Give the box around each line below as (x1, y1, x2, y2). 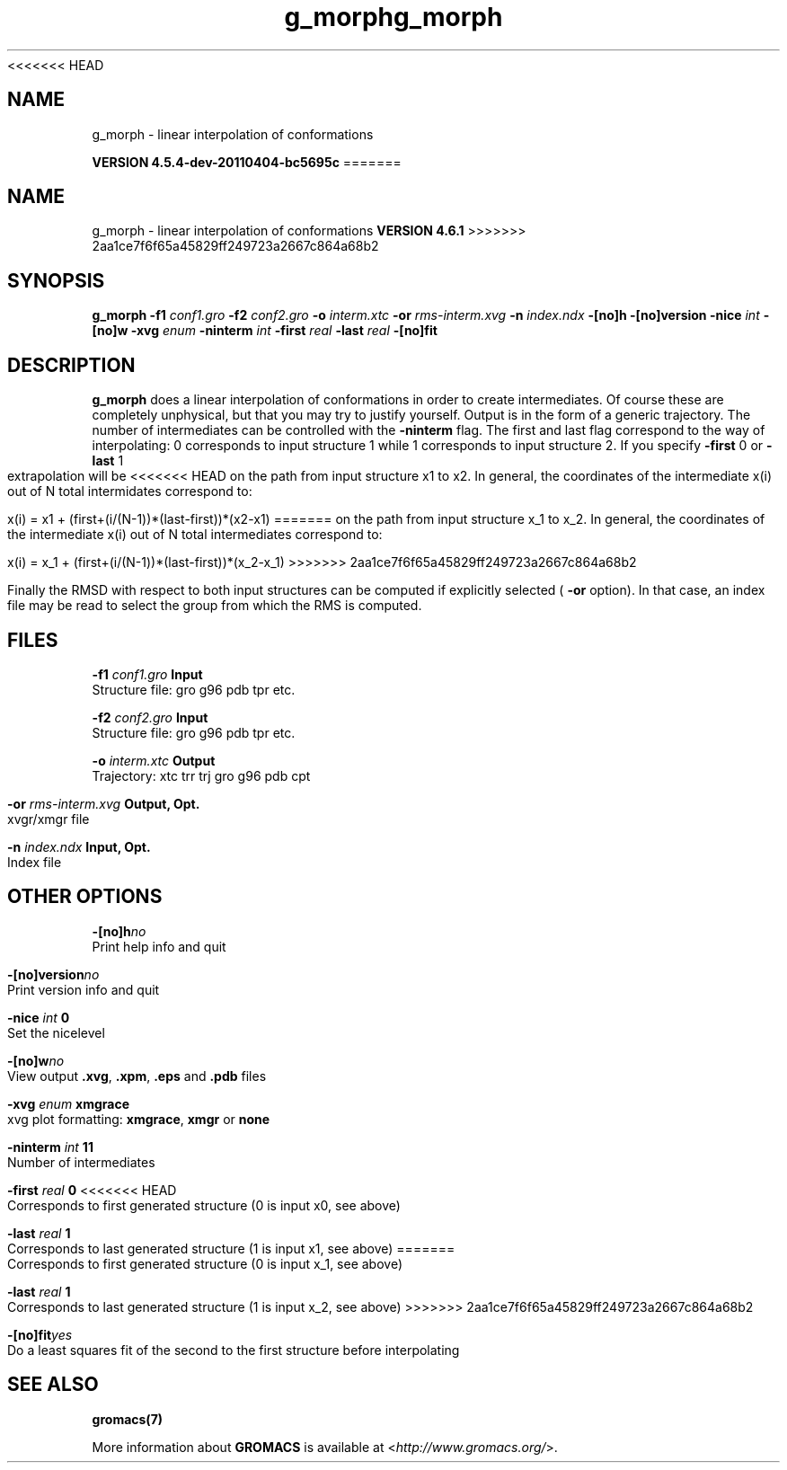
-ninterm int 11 (7, 1138, 93, 1155)
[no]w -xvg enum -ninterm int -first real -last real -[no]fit (92, 323, 438, 339)
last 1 (92, 453, 124, 469)
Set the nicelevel (7, 1024, 105, 1041)
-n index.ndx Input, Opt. (7, 838, 151, 855)
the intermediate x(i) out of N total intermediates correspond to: (7, 527, 383, 543)
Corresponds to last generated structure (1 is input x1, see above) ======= (7, 1240, 455, 1256)
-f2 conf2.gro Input (92, 709, 208, 725)
